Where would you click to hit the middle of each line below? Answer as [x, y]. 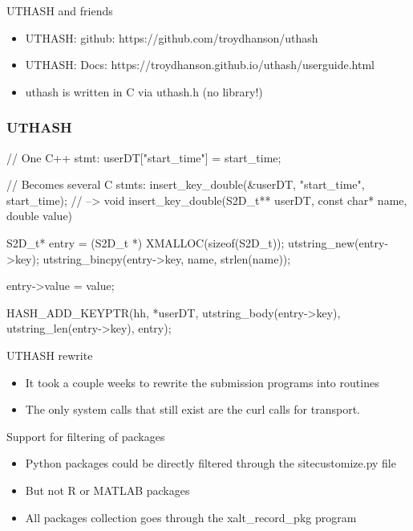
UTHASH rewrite [50, 355]
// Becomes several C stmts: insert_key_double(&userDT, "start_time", [186, 184]
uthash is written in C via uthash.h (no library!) [144, 91]
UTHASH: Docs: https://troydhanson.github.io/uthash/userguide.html [200, 65]
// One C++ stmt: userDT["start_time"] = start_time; [144, 157]
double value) [40, 216]
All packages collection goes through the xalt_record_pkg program [191, 517]
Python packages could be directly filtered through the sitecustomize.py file [211, 463]
